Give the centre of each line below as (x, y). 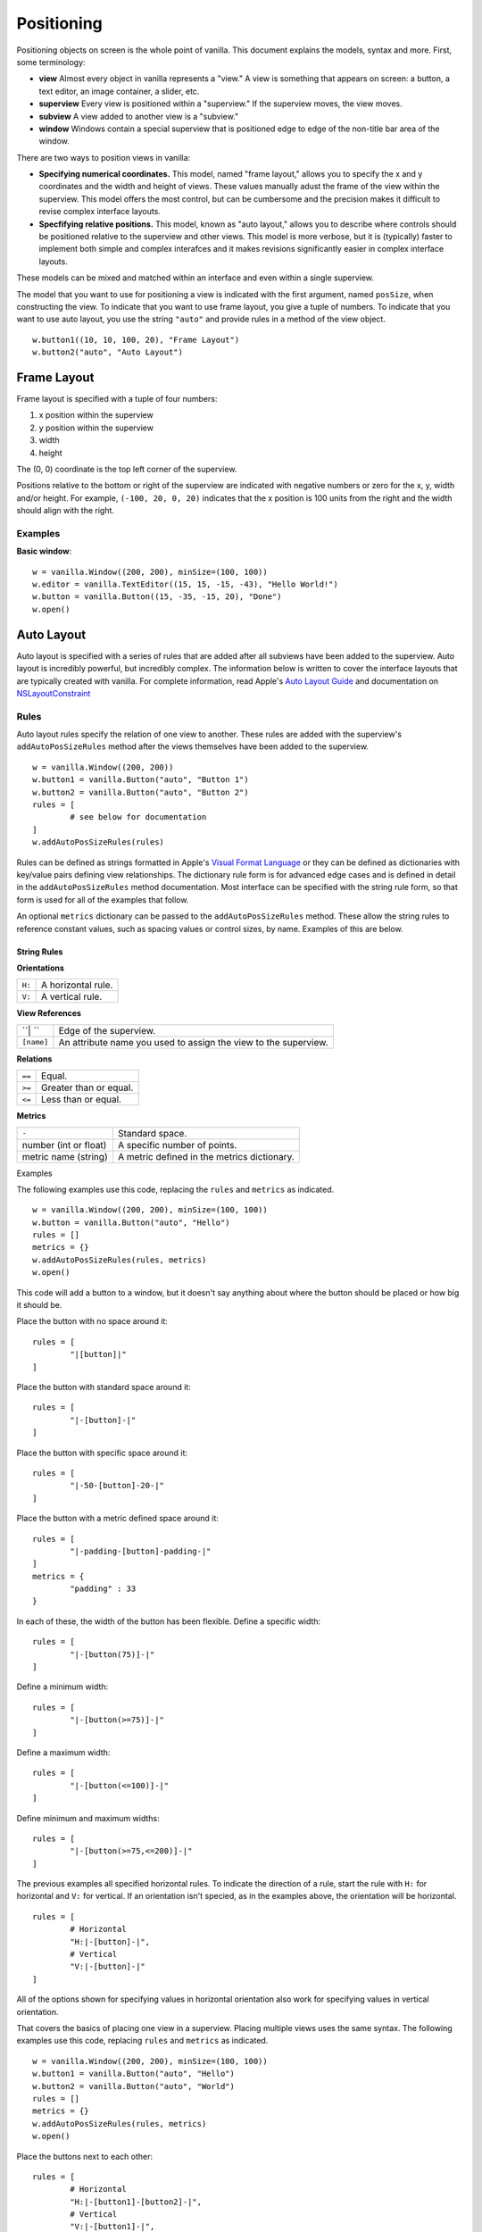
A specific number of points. (177, 1145)
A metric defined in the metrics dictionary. (206, 1156)
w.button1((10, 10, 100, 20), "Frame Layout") (136, 340)
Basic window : (44, 551)
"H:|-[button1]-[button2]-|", (136, 2202)
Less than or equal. (81, 1100)
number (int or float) (64, 1145)
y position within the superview (96, 428)
